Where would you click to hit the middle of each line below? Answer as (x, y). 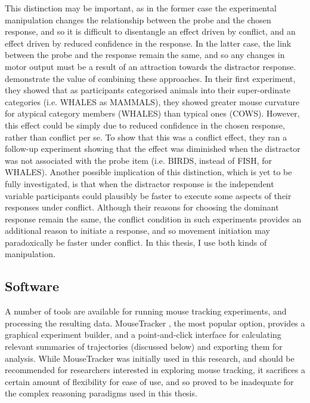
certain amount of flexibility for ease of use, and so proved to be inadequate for (149, 381)
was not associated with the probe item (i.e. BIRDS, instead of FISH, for (138, 160)
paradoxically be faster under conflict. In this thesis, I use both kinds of (136, 242)
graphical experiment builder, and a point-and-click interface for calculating (143, 335)
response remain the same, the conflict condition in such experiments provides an (153, 219)
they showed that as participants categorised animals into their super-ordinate (148, 90)
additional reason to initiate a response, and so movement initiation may (137, 230)
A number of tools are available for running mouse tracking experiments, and (146, 311)
